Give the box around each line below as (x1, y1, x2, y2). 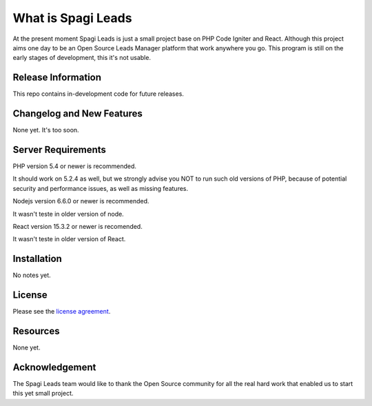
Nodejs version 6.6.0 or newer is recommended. (12, 197, 149, 205)
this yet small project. (12, 389, 74, 398)
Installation (12, 253, 62, 265)
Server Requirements (12, 143, 107, 155)
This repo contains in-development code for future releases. (12, 90, 184, 98)
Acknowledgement (12, 361, 96, 373)
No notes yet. (12, 271, 51, 279)
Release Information (12, 72, 102, 83)
